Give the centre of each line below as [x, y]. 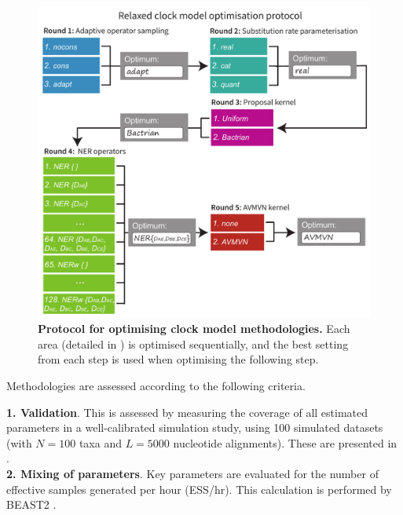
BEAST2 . [31, 504]
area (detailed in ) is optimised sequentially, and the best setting [193, 343]
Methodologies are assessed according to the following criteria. [156, 386]
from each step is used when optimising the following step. [178, 359]
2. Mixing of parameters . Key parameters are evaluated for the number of [192, 474]
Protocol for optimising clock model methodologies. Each [194, 329]
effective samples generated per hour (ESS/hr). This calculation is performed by [199, 489]
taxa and [100, 442]
